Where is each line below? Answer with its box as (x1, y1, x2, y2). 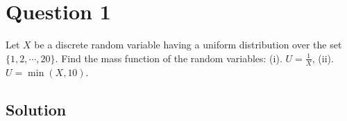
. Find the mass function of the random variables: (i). (55, 50, 282, 65)
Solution (6, 98, 67, 120)
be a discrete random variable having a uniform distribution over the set (34, 37, 342, 52)
